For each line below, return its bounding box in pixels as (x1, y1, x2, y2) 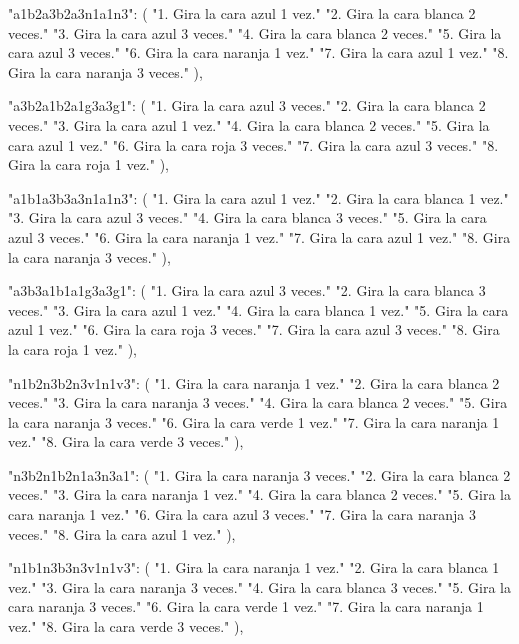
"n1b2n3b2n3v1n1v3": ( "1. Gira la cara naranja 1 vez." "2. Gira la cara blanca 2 (8, 372, 500, 393)
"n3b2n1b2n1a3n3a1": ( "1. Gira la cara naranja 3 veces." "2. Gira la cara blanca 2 (8, 464, 511, 485)
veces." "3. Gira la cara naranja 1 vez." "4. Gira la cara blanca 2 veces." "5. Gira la (8, 484, 511, 505)
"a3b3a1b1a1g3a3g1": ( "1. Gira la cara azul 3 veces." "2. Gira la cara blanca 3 (8, 280, 486, 301)
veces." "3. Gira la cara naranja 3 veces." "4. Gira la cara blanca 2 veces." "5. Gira (8, 392, 508, 413)
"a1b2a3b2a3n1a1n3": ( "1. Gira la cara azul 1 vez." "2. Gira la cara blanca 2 (8, 3, 476, 23)
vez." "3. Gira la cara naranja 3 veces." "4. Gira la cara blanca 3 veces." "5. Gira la (8, 576, 511, 597)
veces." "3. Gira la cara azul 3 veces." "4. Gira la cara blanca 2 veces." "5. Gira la (8, 22, 502, 43)
